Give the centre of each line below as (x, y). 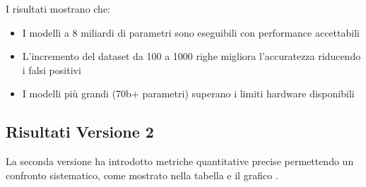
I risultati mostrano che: (58, 8)
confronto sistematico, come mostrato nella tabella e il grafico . (142, 175)
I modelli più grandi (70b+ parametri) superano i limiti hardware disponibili (188, 93)
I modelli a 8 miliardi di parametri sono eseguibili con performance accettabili (191, 32)
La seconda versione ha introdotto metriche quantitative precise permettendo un (180, 161)
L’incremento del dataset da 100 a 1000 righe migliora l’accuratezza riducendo (191, 56)
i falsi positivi (52, 70)
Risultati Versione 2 (80, 132)
